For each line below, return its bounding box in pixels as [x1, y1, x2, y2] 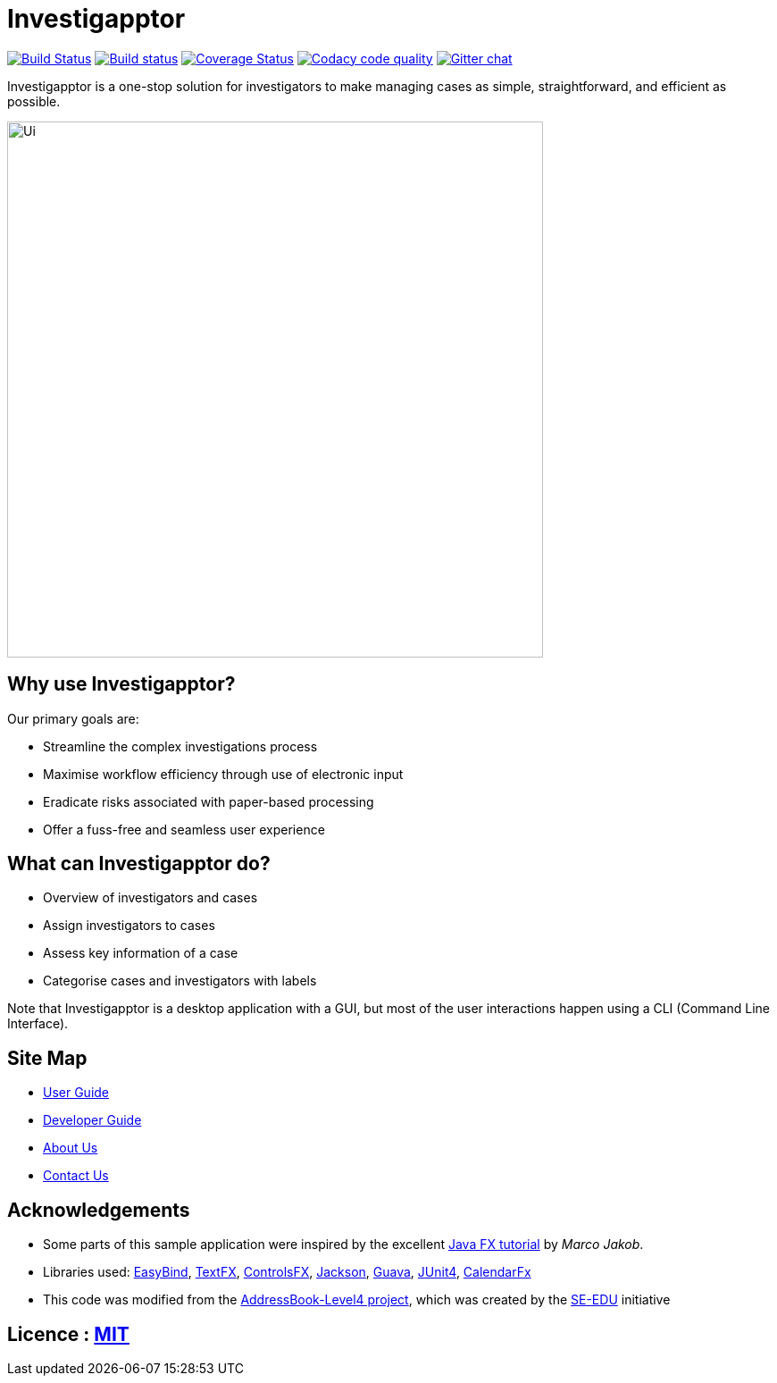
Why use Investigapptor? [7, 673, 236, 696]
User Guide [43, 1085, 110, 1101]
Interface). [7, 1016, 69, 1032]
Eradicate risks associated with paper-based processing [43, 793, 374, 809]
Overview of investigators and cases [43, 890, 258, 906]
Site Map [7, 1046, 88, 1069]
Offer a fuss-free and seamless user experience [43, 821, 325, 837]
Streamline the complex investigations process [43, 738, 318, 754]
